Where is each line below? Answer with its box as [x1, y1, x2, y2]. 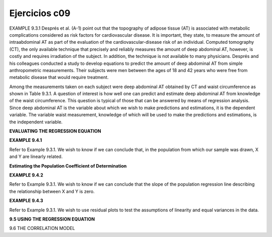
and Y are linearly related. [9, 153, 63, 160]
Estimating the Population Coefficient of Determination [9, 163, 127, 169]
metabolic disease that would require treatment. [9, 74, 109, 81]
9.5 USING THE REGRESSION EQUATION [9, 216, 95, 222]
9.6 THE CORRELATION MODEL [9, 225, 75, 231]
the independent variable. [9, 119, 63, 125]
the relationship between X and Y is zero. [9, 188, 95, 194]
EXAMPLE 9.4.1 [9, 137, 42, 143]
